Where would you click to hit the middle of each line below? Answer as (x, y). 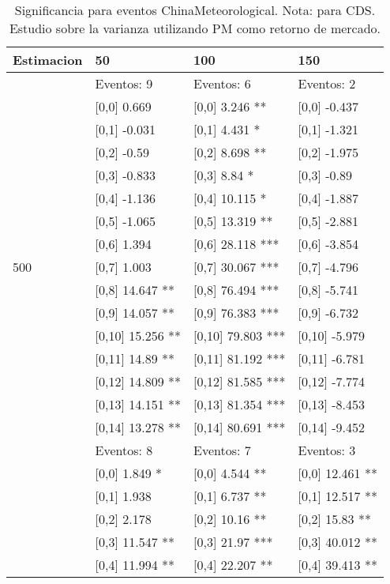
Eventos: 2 (327, 83)
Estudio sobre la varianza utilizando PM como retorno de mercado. (195, 28)
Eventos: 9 (124, 83)
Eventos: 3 (327, 450)
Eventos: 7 (222, 450)
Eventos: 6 (222, 83)
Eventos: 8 (124, 450)
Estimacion (48, 60)
